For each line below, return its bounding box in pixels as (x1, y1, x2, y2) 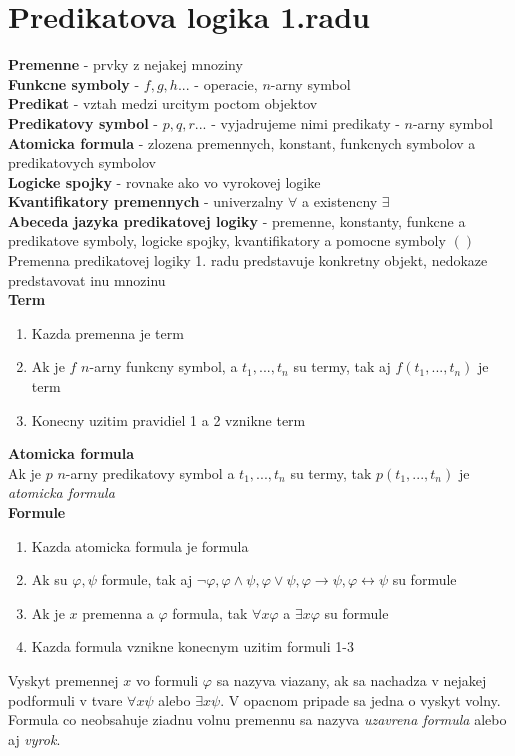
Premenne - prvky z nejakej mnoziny (8, 54, 243, 75)
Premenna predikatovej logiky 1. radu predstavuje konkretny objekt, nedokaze (8, 250, 488, 271)
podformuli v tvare (8, 689, 123, 710)
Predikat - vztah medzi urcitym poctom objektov (8, 93, 318, 114)
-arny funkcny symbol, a (89, 356, 238, 377)
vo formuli (135, 669, 199, 690)
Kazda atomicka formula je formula (31, 535, 249, 556)
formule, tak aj (101, 569, 193, 590)
